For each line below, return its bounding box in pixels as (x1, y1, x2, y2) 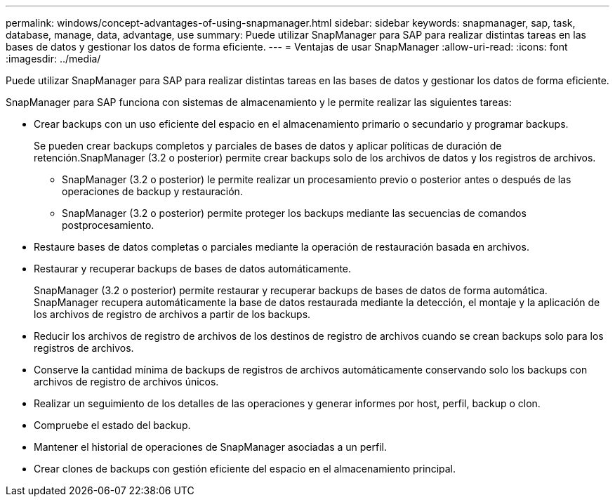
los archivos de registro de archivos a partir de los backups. (34, 308, 311, 320)
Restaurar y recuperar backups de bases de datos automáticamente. (34, 263, 352, 275)
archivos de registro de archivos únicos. (34, 376, 219, 388)
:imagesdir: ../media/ (6, 53, 101, 65)
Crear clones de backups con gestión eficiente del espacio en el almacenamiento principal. (34, 463, 456, 475)
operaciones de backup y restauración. (62, 185, 243, 197)
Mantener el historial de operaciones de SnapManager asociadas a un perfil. (34, 441, 387, 453)
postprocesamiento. (62, 219, 154, 231)
